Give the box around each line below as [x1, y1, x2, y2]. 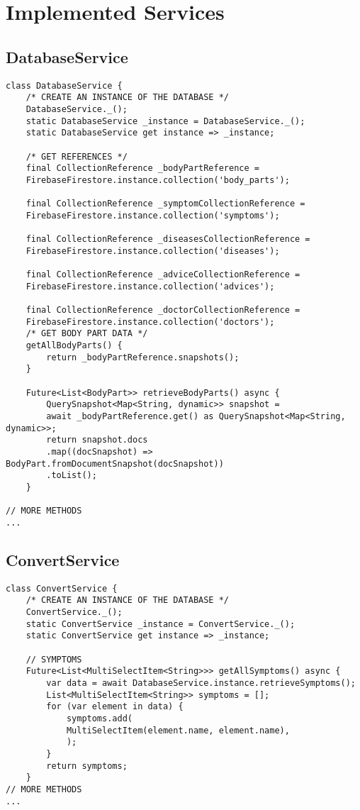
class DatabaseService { [6, 80, 123, 91]
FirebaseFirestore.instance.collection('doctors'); [26, 316, 275, 327]
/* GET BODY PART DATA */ [26, 328, 148, 339]
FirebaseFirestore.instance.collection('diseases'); [26, 245, 280, 256]
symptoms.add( [66, 713, 133, 723]
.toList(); [46, 470, 97, 481]
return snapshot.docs [46, 435, 148, 445]
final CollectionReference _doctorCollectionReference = [26, 305, 300, 316]
